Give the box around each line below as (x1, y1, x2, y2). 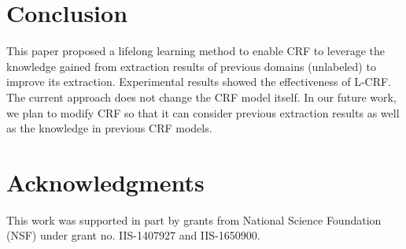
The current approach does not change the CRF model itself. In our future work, (6, 88, 397, 105)
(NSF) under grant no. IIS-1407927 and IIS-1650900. (6, 227, 260, 243)
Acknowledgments (6, 165, 205, 198)
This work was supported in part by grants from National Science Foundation (6, 211, 382, 228)
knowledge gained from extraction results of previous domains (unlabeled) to (6, 58, 376, 74)
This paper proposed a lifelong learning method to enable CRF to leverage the (6, 43, 385, 59)
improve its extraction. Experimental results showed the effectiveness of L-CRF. (6, 73, 392, 90)
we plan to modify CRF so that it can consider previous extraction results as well (6, 104, 400, 121)
